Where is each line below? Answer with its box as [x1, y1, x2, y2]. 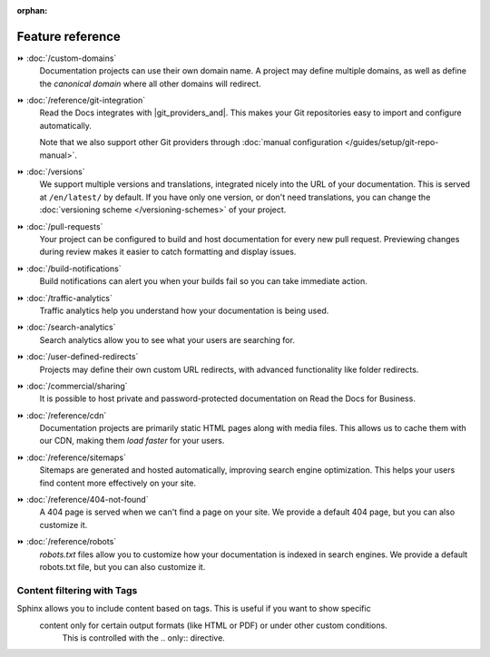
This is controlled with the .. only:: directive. [62, 632, 226, 643]
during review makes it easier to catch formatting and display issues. [39, 246, 297, 258]
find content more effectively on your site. [39, 477, 197, 488]
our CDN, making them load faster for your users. [39, 436, 225, 446]
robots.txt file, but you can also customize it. [39, 561, 206, 572]
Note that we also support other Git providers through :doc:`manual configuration [39, 137, 344, 148]
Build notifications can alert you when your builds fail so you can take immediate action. [39, 276, 367, 287]
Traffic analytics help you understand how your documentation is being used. [39, 305, 329, 316]
